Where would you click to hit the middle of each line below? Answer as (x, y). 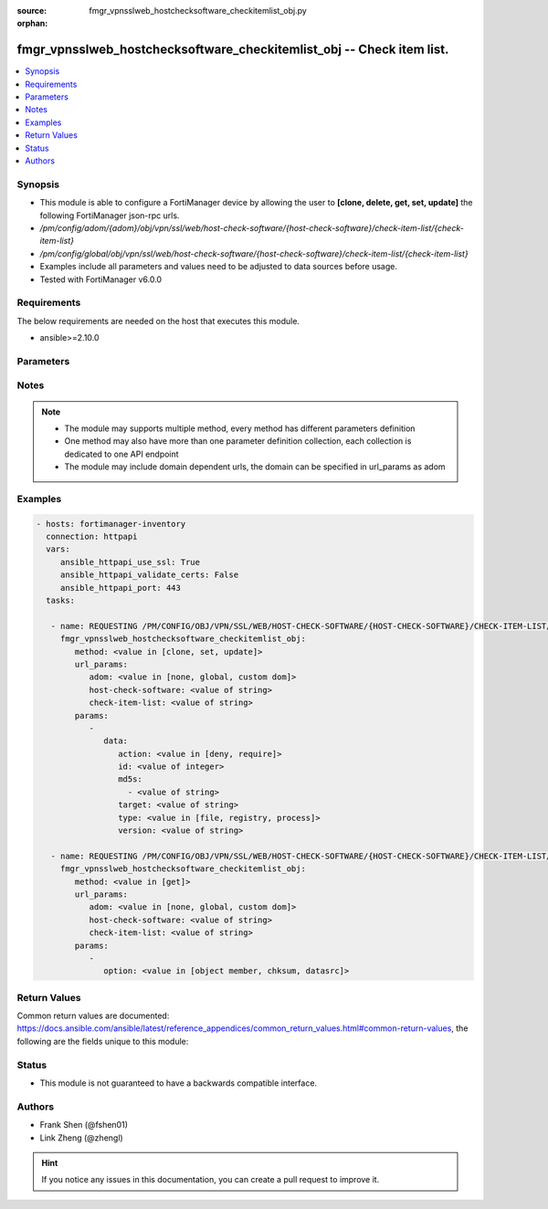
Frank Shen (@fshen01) (84, 1125)
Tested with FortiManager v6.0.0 (101, 279)
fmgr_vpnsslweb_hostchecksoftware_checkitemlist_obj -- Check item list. (233, 50)
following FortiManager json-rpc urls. (110, 216)
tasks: (61, 601)
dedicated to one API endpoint (121, 454)
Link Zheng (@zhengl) (81, 1138)
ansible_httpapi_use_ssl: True (130, 562)
